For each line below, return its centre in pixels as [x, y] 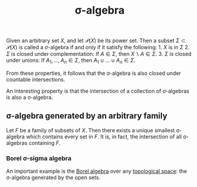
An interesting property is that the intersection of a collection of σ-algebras [98, 91]
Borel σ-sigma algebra [39, 158]
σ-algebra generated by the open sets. [53, 178]
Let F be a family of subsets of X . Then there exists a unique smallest [90, 130]
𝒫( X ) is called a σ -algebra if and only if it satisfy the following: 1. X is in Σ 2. [98, 47]
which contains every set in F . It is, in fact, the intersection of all [104, 137]
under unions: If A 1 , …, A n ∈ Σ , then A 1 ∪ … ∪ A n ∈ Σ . [71, 61]
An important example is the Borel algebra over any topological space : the [97, 171]
